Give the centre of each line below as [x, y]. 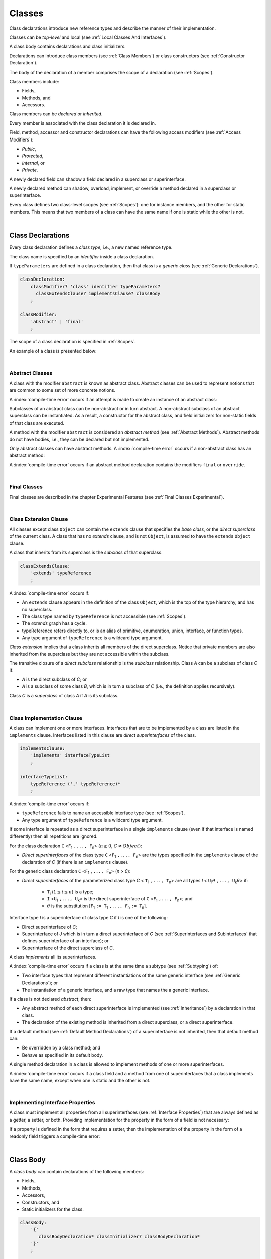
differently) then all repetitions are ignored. [53, 836]
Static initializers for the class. [53, 1209]
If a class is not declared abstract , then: [50, 999]
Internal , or [33, 163]
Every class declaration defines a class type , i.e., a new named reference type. [91, 247]
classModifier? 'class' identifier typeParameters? [95, 286]
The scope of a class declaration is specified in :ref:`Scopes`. [73, 341]
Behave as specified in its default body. [62, 1055]
